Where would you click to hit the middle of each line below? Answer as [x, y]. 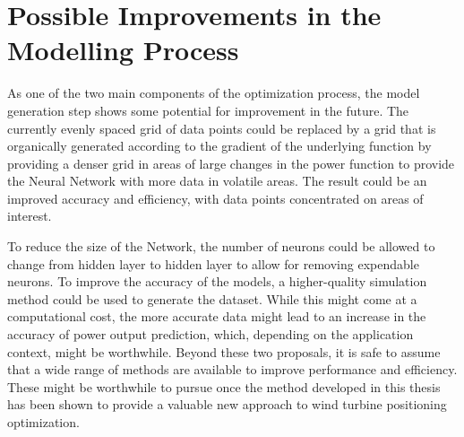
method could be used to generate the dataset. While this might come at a [212, 298]
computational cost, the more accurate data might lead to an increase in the [217, 316]
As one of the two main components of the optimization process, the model [214, 93]
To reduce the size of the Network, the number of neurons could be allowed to [221, 246]
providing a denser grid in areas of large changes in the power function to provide [231, 163]
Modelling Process [123, 50]
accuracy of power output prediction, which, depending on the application [211, 334]
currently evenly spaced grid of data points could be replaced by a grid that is [222, 128]
